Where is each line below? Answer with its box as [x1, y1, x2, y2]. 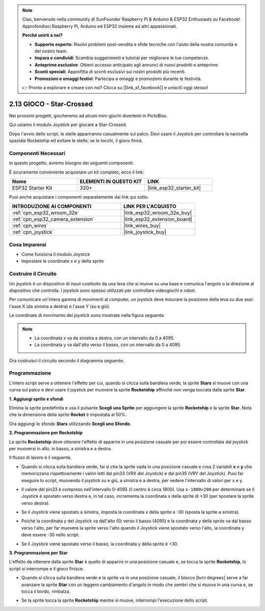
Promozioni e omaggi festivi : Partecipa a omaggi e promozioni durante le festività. [34, 76, 202, 81]
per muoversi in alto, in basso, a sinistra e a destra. [9, 445, 112, 451]
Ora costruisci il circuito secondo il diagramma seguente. [9, 357, 125, 363]
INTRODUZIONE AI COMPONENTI [12, 203, 92, 210]
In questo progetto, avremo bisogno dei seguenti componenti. [9, 160, 134, 166]
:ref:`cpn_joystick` [12, 229, 54, 235]
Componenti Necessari [9, 150, 66, 156]
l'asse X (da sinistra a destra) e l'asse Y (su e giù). [9, 303, 110, 309]
